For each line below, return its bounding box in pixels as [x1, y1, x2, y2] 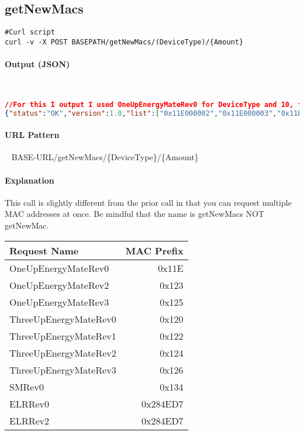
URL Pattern [5, 129, 60, 141]
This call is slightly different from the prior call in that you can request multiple [5, 196, 292, 208]
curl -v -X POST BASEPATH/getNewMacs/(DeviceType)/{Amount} [5, 37, 244, 46]
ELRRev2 [9, 413, 50, 427]
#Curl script [5, 28, 55, 37]
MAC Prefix [125, 243, 184, 257]
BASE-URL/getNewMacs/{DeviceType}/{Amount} [11, 151, 199, 163]
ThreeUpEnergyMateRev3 [9, 362, 116, 377]
